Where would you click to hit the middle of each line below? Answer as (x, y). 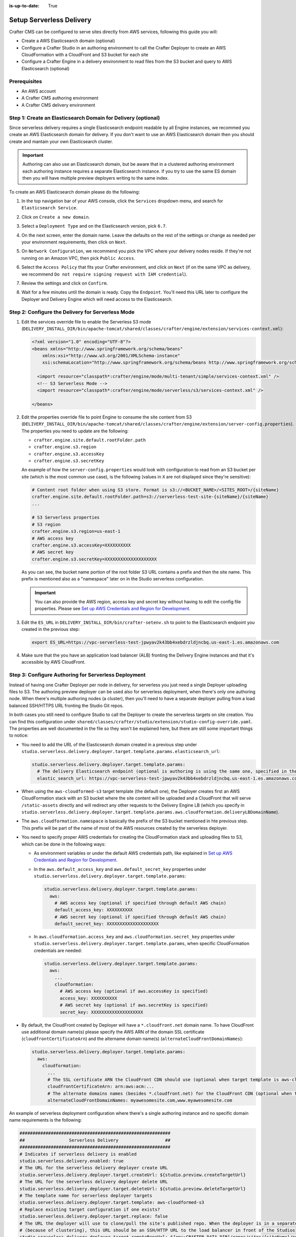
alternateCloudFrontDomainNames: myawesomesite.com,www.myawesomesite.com (140, 1100)
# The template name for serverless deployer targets (86, 1195)
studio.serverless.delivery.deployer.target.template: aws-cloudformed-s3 (112, 1203)
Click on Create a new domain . (56, 217)
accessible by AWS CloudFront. (54, 662)
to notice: (19, 735)
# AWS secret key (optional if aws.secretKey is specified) (134, 1005)
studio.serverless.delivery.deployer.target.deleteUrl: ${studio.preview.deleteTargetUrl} (133, 1189)
